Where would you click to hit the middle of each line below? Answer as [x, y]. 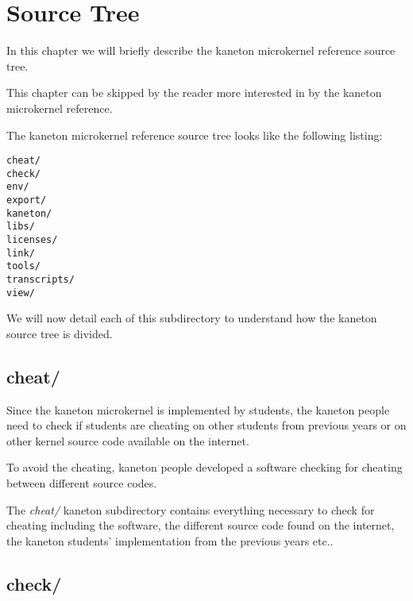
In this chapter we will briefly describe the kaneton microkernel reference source [201, 50]
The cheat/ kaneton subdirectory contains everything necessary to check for [191, 509]
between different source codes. [82, 483]
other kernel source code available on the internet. [128, 440]
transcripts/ [41, 279]
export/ [27, 200]
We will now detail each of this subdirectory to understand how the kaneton [192, 318]
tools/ [23, 266]
